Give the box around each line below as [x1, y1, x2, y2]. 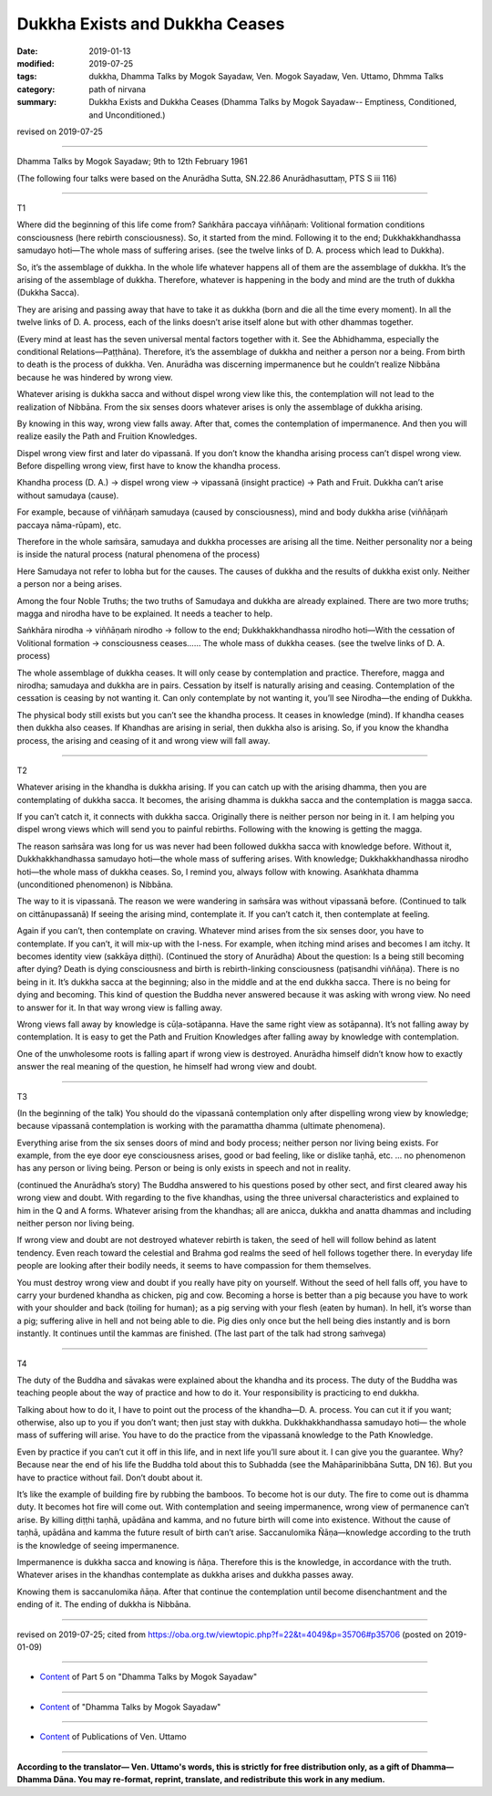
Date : [16, 46, 38, 57]
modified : [16, 57, 55, 68]
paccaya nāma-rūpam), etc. [16, 519, 122, 530]
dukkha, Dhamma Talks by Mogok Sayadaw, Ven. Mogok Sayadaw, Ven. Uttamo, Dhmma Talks [88, 71, 444, 82]
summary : [16, 97, 57, 108]
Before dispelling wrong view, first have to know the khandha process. [16, 461, 282, 472]
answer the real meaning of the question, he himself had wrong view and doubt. [16, 1061, 318, 1072]
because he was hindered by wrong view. [16, 371, 173, 382]
